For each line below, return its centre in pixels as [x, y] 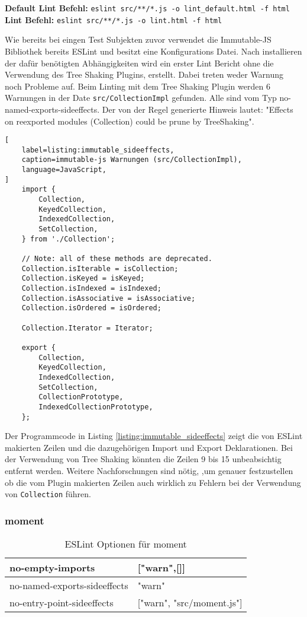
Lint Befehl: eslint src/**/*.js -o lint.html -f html [114, 19]
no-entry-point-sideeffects [62, 602]
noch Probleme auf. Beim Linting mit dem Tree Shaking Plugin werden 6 [138, 86]
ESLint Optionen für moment [126, 544]
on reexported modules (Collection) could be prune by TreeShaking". [130, 121]
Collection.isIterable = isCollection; [100, 268]
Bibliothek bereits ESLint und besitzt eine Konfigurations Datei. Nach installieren [153, 51]
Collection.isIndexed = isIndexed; [91, 288]
